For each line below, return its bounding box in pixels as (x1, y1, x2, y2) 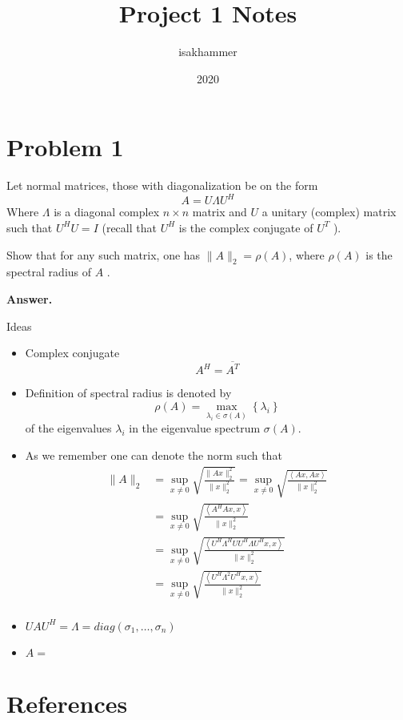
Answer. (6, 290, 53, 307)
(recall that (102, 219, 157, 235)
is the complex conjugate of (178, 219, 313, 235)
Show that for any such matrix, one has (6, 246, 201, 263)
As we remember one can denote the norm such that (25, 446, 282, 463)
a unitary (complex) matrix (261, 203, 397, 220)
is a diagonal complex (54, 203, 160, 220)
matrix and (192, 203, 247, 220)
